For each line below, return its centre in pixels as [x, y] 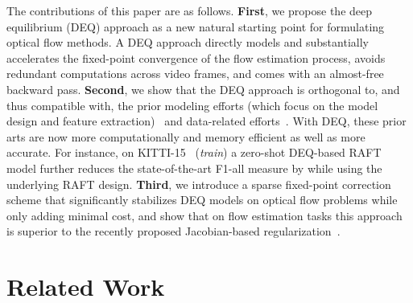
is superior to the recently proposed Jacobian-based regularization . [173, 231]
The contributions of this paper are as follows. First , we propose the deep [190, 10]
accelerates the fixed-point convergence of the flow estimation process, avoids [196, 57]
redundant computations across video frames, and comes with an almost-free [195, 74]
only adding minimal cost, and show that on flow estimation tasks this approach [204, 215]
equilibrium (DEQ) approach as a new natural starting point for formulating [196, 26]
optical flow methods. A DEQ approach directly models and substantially [188, 42]
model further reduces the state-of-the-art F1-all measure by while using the [194, 168]
